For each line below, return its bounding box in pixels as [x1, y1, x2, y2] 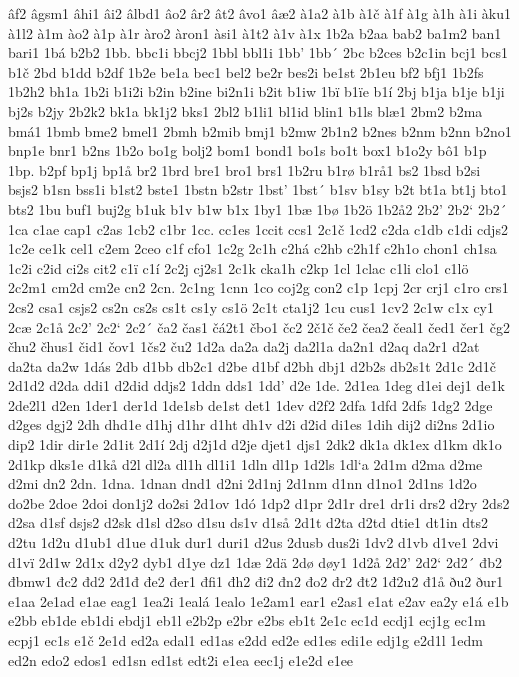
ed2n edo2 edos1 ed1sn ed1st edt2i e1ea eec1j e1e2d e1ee [8, 649, 354, 670]
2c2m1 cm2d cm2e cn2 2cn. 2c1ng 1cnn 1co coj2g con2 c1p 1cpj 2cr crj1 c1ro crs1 [8, 277, 509, 298]
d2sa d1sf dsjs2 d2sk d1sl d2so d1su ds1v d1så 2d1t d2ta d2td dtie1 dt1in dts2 [8, 512, 488, 533]
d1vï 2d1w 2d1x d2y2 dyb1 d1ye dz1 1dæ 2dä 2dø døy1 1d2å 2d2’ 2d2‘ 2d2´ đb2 [8, 551, 502, 572]
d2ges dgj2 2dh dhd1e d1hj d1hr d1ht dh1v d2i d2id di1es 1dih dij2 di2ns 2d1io [8, 414, 495, 435]
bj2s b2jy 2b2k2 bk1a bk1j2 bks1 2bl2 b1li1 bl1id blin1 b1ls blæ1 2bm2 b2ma [8, 100, 483, 121]
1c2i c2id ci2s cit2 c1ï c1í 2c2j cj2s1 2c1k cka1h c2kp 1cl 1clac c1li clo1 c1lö [8, 257, 469, 278]
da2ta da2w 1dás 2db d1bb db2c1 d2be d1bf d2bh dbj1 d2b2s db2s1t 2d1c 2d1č [8, 355, 496, 376]
